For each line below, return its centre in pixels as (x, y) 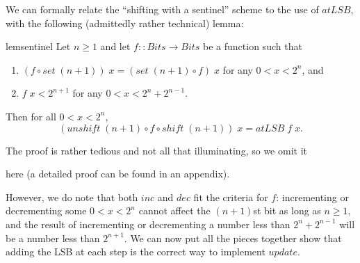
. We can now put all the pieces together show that (233, 238)
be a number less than (53, 238)
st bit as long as (287, 210)
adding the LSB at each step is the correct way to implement (136, 252)
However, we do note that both (72, 197)
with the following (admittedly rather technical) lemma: (125, 23)
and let (115, 46)
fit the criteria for (231, 197)
